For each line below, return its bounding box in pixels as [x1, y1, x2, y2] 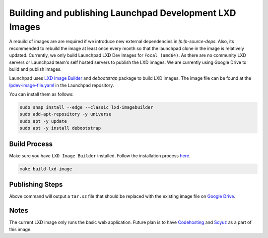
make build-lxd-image [19, 166, 72, 172]
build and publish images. [9, 66, 62, 72]
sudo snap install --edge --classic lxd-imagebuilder [19, 104, 153, 110]
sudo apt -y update [19, 118, 67, 124]
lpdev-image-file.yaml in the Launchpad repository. [9, 82, 114, 88]
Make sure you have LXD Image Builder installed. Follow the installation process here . [9, 152, 191, 158]
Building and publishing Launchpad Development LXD [9, 7, 236, 18]
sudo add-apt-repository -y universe [19, 111, 112, 117]
